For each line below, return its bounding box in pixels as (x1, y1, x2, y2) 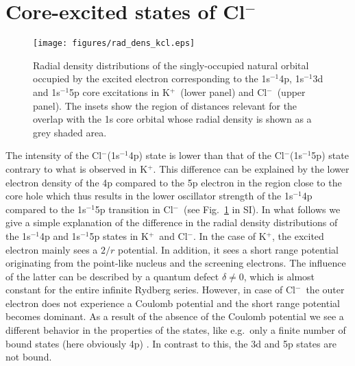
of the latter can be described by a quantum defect (5, 269, 219, 283)
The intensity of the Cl (5, 148, 102, 162)
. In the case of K (193, 228, 267, 243)
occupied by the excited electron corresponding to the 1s (33, 71, 270, 86)
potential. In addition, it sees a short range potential (117, 242, 339, 256)
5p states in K (89, 228, 149, 243)
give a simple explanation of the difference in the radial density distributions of (5, 215, 338, 230)
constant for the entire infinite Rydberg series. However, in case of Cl (5, 282, 295, 297)
